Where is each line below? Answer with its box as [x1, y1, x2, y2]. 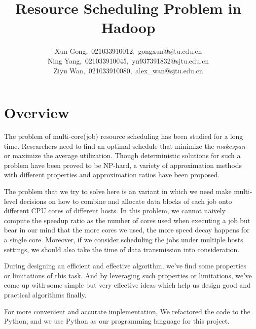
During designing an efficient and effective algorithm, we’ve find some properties [4, 261, 246, 271]
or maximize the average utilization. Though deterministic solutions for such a [4, 150, 241, 161]
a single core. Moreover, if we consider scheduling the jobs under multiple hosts [4, 234, 243, 244]
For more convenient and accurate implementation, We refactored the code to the [4, 306, 251, 316]
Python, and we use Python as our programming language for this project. [4, 316, 230, 326]
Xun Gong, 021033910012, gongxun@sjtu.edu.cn [54, 46, 202, 56]
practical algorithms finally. [4, 289, 87, 299]
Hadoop [101, 17, 155, 37]
